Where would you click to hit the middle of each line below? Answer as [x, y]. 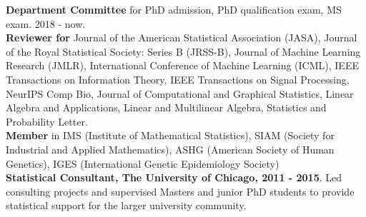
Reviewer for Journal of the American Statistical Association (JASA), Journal [182, 37]
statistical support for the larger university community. [126, 205]
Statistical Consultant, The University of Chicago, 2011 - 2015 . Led [174, 177]
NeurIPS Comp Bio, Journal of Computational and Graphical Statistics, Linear [180, 93]
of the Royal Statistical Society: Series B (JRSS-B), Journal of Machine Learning [183, 51]
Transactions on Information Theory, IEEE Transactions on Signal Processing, [178, 79]
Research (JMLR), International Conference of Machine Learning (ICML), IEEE [182, 65]
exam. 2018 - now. [46, 23]
